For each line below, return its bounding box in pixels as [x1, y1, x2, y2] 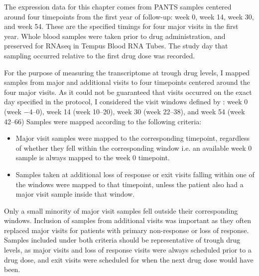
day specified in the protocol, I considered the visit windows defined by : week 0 [4, 96, 248, 107]
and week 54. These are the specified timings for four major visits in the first [4, 21, 239, 31]
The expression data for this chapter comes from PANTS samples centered [4, 1, 232, 11]
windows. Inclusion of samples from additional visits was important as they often [4, 215, 252, 226]
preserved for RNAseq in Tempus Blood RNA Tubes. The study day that [4, 40, 228, 51]
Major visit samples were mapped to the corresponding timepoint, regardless [15, 133, 250, 143]
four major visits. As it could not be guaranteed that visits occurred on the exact [4, 86, 252, 97]
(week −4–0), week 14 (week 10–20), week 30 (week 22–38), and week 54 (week [4, 106, 245, 116]
